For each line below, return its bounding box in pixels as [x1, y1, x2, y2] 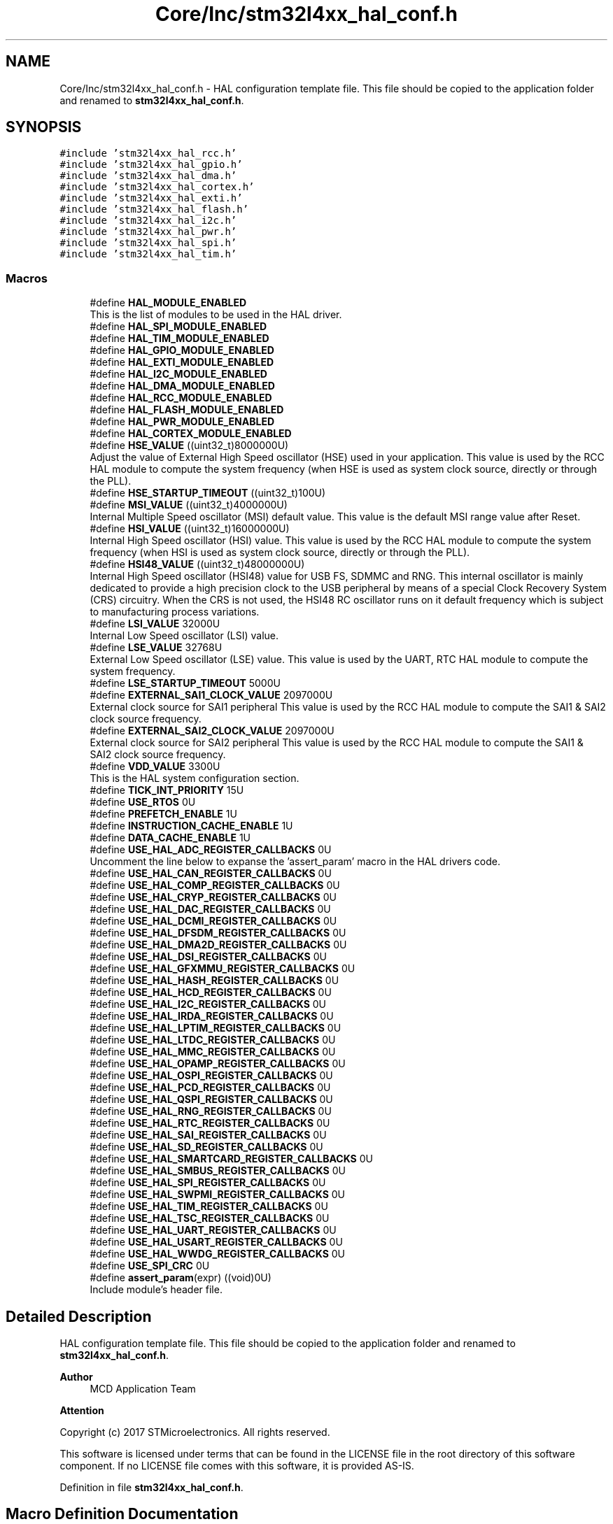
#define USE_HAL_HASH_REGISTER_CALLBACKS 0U [90, 974, 339, 987]
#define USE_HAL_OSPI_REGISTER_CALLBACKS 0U [90, 1069, 333, 1082]
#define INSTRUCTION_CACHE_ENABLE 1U [90, 820, 293, 832]
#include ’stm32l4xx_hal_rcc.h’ [59, 148, 237, 159]
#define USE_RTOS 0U [90, 796, 196, 809]
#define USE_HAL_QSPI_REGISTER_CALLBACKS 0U [90, 1093, 333, 1106]
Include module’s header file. [90, 1283, 223, 1296]
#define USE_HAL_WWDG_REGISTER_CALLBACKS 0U [90, 1248, 345, 1260]
